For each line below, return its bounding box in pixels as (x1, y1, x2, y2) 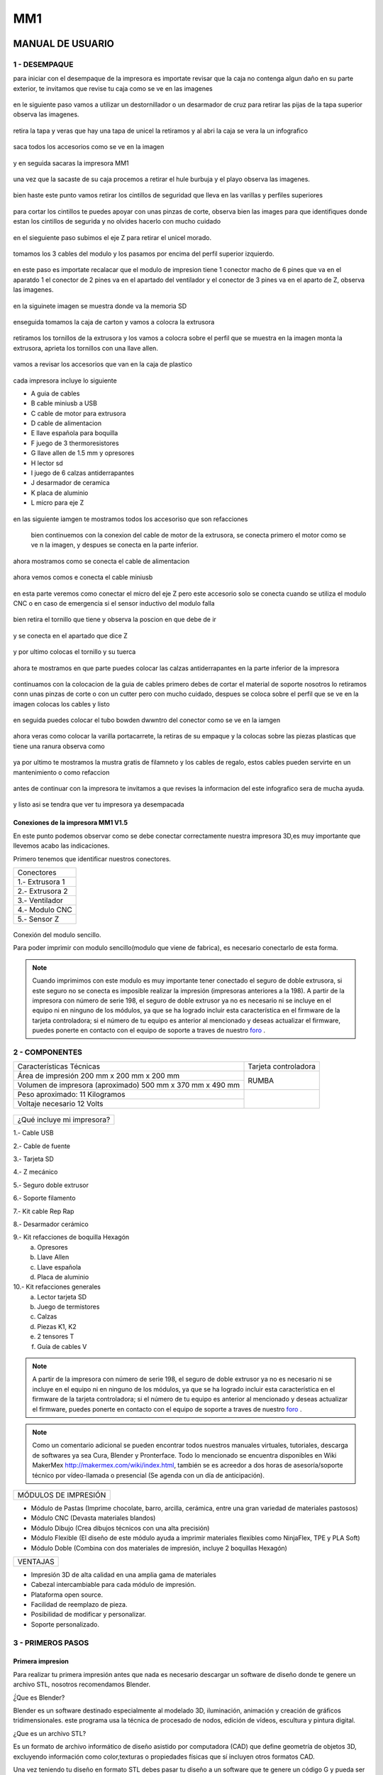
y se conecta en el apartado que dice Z (13, 631, 128, 640)
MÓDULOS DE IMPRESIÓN (17, 1490, 106, 1500)
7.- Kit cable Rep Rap (13, 1207, 74, 1216)
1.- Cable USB (13, 1129, 54, 1137)
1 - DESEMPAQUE (13, 59, 74, 69)
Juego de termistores (37, 1303, 100, 1311)
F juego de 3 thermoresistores (30, 439, 120, 447)
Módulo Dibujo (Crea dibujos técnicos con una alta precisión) (30, 1524, 210, 1532)
